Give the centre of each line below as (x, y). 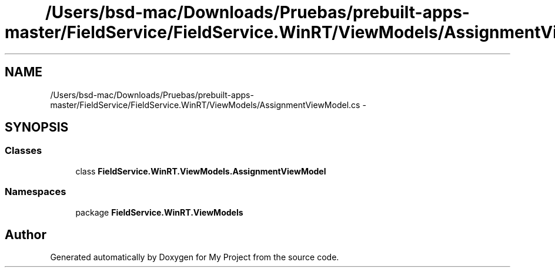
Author (26, 234)
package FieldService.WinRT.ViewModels (159, 212)
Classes (24, 151)
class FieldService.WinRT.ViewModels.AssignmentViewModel (201, 171)
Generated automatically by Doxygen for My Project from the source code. (195, 257)
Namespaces (36, 192)
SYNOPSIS (37, 127)
